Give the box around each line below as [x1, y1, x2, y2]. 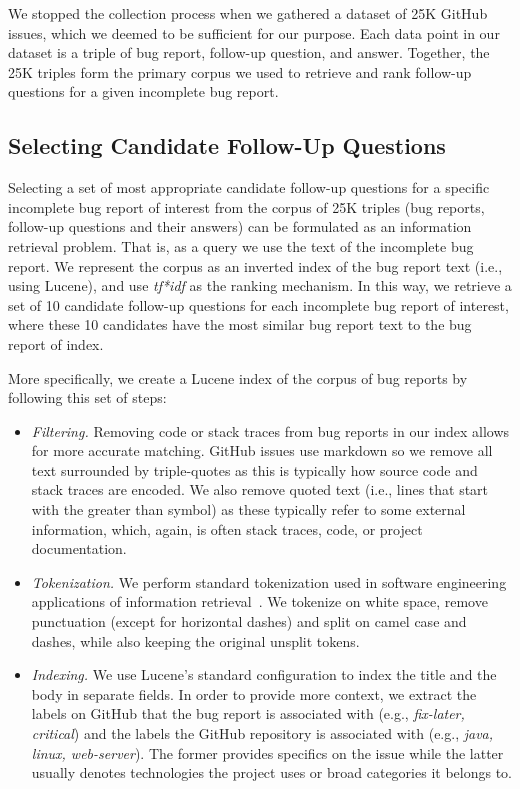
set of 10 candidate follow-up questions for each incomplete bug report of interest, [8, 294, 509, 315]
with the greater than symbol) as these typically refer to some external [31, 499, 466, 520]
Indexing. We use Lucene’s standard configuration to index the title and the [31, 664, 497, 685]
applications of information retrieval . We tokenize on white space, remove [31, 591, 488, 612]
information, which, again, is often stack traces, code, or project [31, 518, 423, 539]
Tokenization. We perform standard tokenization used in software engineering [31, 571, 507, 592]
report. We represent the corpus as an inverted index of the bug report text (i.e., [8, 255, 503, 276]
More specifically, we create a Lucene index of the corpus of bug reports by [8, 367, 468, 388]
